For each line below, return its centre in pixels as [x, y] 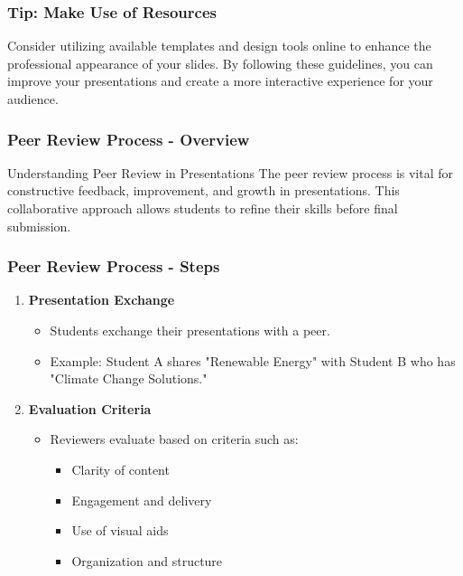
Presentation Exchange [102, 300]
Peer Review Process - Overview [129, 139]
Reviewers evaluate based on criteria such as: [174, 439]
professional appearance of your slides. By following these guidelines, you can [220, 63]
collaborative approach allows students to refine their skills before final [203, 208]
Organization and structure [147, 560]
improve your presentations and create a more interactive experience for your [220, 81]
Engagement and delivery [142, 500]
